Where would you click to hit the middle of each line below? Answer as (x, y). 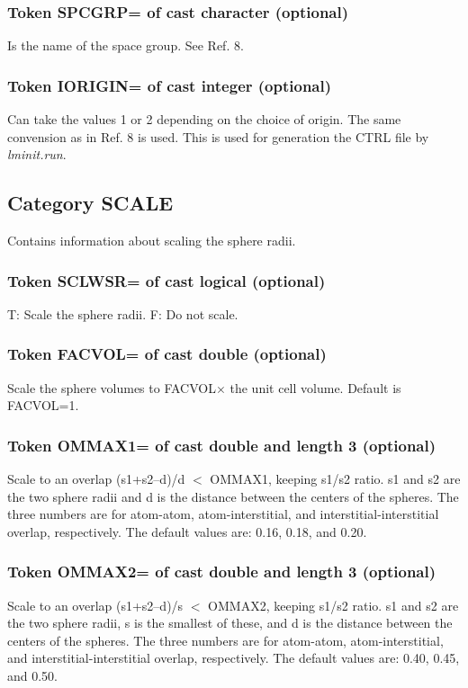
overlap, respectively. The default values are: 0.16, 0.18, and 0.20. (187, 531)
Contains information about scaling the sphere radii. (152, 241)
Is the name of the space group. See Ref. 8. (126, 45)
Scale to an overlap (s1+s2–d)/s (95, 605)
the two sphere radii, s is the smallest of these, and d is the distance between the (230, 623)
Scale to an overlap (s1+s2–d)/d (96, 479)
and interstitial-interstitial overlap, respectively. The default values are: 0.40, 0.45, (234, 658)
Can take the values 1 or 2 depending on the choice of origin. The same (204, 119)
